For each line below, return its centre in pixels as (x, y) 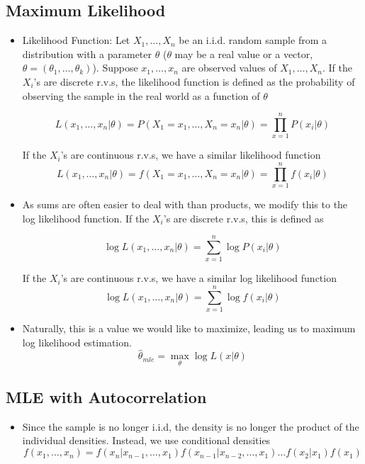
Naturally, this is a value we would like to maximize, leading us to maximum (189, 328)
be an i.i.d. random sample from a (253, 40)
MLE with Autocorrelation (106, 397)
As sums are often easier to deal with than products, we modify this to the (185, 204)
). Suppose (115, 68)
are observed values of (229, 68)
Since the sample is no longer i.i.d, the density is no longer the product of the (191, 426)
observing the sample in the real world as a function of (141, 95)
